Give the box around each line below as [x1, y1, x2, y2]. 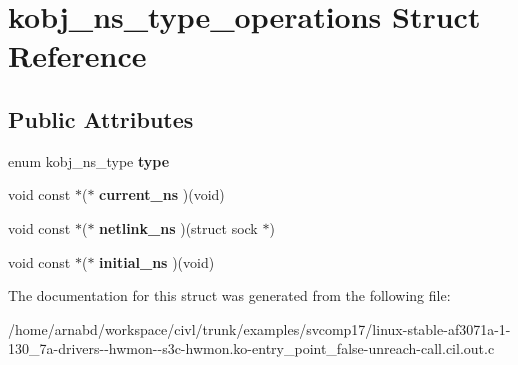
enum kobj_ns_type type [8, 150, 170, 171]
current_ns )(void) [99, 184, 225, 205]
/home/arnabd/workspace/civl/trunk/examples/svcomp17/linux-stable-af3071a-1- [8, 318, 511, 339]
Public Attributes [8, 103, 194, 134]
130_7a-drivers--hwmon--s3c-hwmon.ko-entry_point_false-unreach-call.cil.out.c [8, 338, 495, 359]
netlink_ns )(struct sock [99, 217, 258, 238]
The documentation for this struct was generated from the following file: [8, 285, 451, 306]
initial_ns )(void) [99, 251, 215, 272]
